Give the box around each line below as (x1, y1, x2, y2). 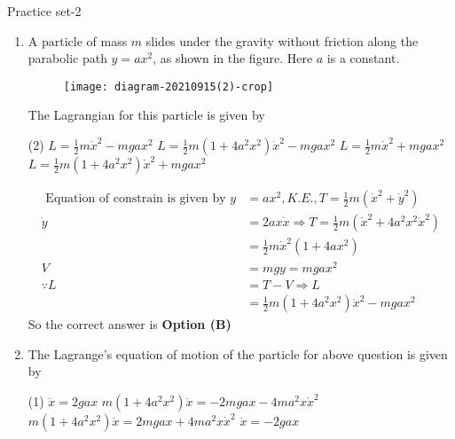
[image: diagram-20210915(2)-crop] (63, 80, 274, 93)
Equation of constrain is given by (45, 192, 226, 206)
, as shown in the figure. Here (153, 49, 313, 67)
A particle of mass (27, 31, 128, 50)
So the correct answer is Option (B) (27, 315, 231, 333)
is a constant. (326, 49, 400, 67)
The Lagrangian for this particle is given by (27, 106, 265, 124)
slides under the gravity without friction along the (145, 31, 419, 50)
